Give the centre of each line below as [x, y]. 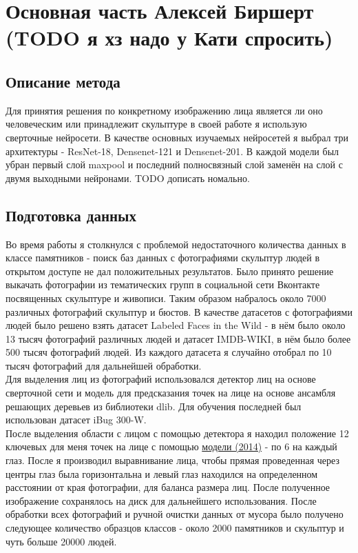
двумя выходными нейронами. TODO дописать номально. [128, 178]
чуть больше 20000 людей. [61, 541]
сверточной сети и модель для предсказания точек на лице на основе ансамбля [171, 393]
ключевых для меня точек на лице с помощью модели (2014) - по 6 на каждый [171, 446]
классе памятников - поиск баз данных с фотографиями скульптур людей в [163, 258]
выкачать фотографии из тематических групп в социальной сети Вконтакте [163, 284]
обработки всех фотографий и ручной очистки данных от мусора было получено [175, 514]
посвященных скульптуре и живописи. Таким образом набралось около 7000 [166, 298]
